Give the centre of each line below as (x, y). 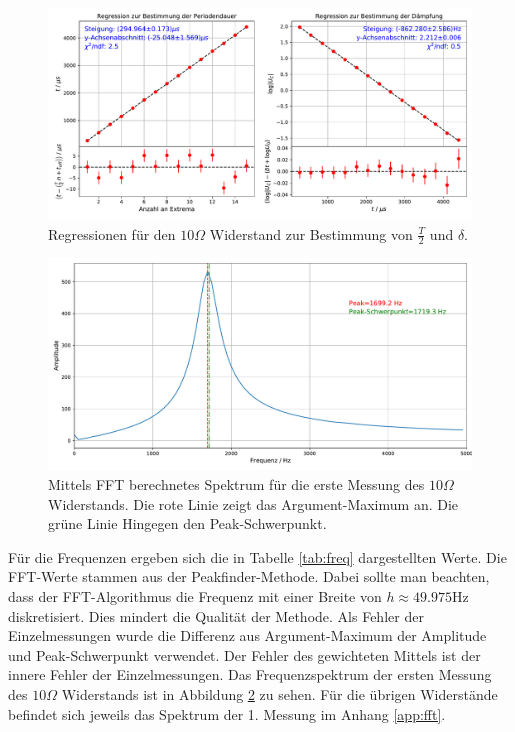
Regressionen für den (112, 233)
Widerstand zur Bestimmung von (311, 233)
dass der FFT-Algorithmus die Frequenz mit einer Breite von (195, 595)
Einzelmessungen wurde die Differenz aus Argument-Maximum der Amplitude (247, 635)
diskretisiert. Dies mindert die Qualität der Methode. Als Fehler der (216, 615)
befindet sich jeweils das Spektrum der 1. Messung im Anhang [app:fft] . (227, 713)
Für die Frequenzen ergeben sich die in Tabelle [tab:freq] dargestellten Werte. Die (257, 556)
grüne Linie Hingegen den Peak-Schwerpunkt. (187, 523)
